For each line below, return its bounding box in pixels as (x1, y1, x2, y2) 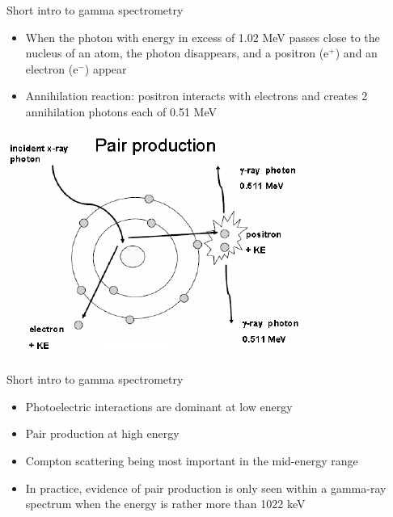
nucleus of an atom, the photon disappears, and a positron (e (25, 44, 329, 61)
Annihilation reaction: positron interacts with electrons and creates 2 (25, 87, 368, 104)
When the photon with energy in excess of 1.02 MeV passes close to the (25, 28, 380, 45)
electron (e (25, 60, 78, 77)
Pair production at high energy (25, 425, 180, 442)
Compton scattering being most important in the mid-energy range (25, 452, 358, 469)
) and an (335, 44, 378, 61)
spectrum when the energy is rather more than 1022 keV (25, 495, 306, 512)
